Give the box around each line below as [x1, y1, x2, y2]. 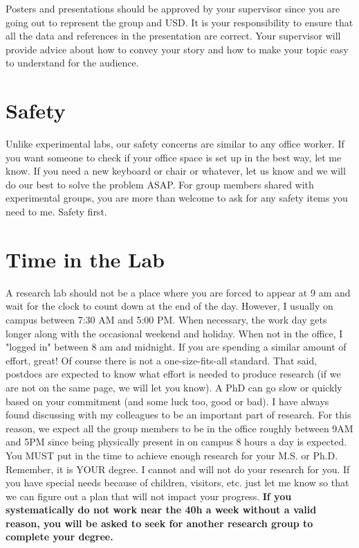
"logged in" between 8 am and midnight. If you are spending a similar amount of [6, 339, 347, 354]
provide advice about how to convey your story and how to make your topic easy [6, 42, 349, 56]
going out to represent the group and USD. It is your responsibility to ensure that [6, 15, 353, 29]
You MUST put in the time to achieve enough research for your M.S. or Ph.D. [6, 448, 338, 462]
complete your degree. [6, 529, 113, 544]
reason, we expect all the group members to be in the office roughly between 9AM [6, 421, 353, 435]
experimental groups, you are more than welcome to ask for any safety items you [6, 191, 348, 205]
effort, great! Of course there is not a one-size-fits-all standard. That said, [6, 353, 317, 367]
